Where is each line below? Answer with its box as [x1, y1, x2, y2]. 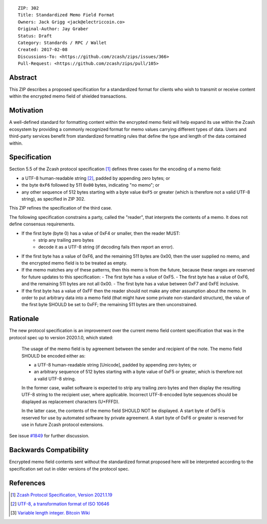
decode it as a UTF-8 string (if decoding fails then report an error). [38, 244, 174, 250]
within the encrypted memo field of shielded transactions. [9, 93, 127, 99]
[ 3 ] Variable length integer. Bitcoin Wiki [10, 510, 90, 516]
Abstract [9, 73, 37, 82]
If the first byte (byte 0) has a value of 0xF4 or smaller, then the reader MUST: [21, 230, 180, 236]
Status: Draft [18, 33, 52, 39]
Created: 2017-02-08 [18, 47, 68, 52]
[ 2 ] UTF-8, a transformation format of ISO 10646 [10, 501, 110, 507]
